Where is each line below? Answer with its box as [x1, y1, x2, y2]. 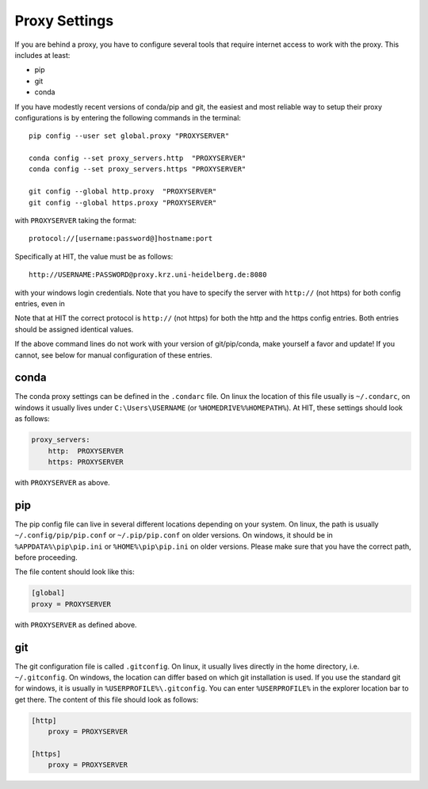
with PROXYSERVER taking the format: [14, 216, 137, 225]
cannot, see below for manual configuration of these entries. [14, 350, 213, 360]
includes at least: [14, 50, 71, 59]
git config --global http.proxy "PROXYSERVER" [29, 187, 217, 196]
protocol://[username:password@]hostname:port [29, 234, 213, 243]
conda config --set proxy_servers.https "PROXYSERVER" [29, 165, 246, 174]
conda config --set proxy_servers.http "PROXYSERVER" [29, 154, 246, 163]
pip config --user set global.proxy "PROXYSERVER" [29, 132, 230, 140]
